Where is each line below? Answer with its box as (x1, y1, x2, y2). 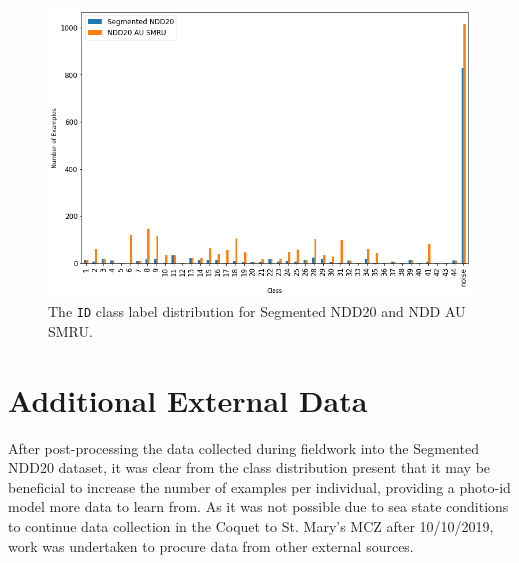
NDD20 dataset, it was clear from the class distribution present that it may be (8, 457, 491, 478)
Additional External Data (8, 379, 368, 420)
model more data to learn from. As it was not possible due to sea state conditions (8, 496, 509, 517)
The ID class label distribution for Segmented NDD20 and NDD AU (48, 301, 466, 322)
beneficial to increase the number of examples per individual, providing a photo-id (8, 476, 511, 497)
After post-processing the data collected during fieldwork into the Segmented (8, 437, 479, 458)
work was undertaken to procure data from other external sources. (8, 535, 414, 556)
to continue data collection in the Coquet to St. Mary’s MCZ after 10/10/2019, (8, 515, 494, 536)
